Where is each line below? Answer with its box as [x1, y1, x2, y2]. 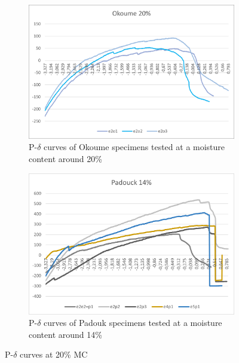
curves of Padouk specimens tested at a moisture [44, 316, 222, 329]
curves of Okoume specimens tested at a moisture [44, 141, 225, 153]
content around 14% [29, 328, 102, 340]
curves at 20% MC [20, 348, 88, 361]
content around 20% [29, 152, 102, 164]
